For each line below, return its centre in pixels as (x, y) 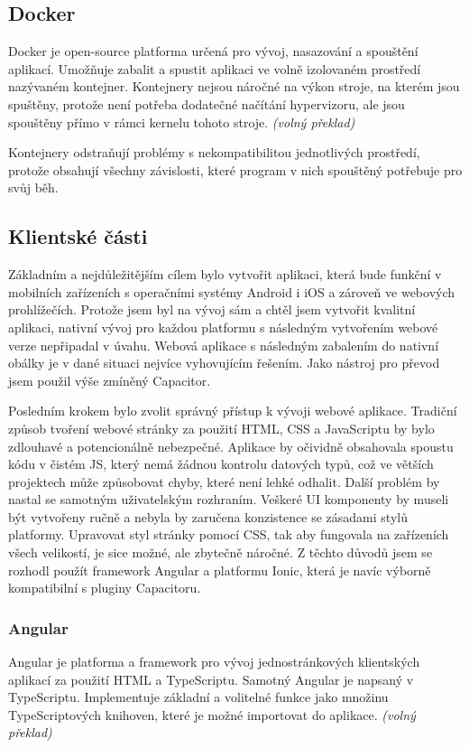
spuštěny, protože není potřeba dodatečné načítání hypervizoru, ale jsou (207, 103)
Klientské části (78, 236)
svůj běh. (33, 187)
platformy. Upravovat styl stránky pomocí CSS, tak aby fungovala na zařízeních (229, 534)
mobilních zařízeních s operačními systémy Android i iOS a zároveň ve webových (232, 291)
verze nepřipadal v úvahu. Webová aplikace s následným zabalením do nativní (224, 345)
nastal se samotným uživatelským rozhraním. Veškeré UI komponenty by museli (229, 499)
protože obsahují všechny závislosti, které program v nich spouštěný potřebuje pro (235, 169)
